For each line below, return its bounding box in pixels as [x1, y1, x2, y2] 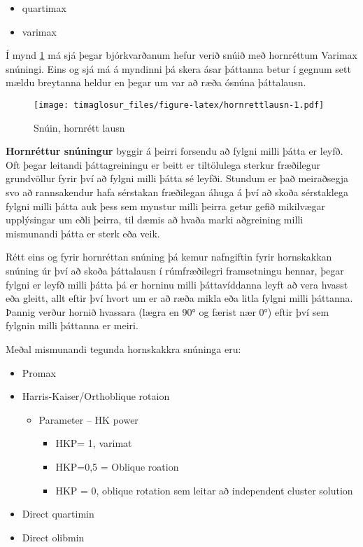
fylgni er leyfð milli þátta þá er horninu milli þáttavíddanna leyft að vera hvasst [6, 277, 348, 291]
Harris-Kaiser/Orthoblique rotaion [22, 389, 170, 403]
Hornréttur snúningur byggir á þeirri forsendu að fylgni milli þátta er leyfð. [6, 144, 343, 158]
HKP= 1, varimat [55, 436, 132, 450]
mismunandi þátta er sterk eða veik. [6, 226, 160, 240]
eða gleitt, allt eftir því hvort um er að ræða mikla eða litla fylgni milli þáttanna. [6, 291, 353, 305]
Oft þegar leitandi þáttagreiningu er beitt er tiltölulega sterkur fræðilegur [6, 157, 321, 172]
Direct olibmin [22, 529, 85, 544]
